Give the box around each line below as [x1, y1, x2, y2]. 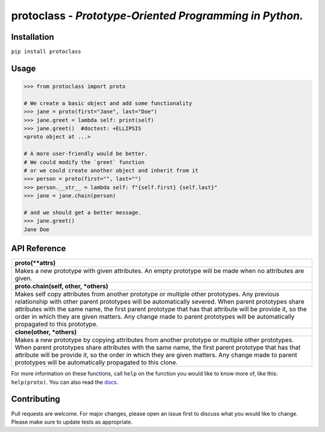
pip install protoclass [11, 48, 81, 55]
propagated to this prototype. [14, 320, 99, 329]
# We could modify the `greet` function [23, 159, 144, 165]
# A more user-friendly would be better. [23, 150, 148, 157]
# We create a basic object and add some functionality [23, 100, 193, 106]
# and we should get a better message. [23, 209, 141, 216]
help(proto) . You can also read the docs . [11, 379, 119, 386]
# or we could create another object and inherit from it [23, 167, 199, 174]
